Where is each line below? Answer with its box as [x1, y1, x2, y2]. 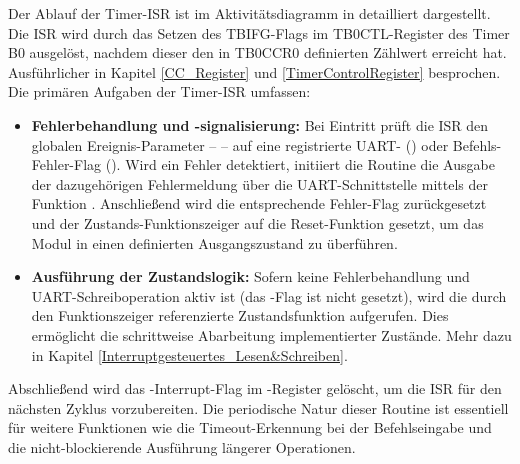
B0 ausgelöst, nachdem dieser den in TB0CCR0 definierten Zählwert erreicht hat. [8, 42, 507, 63]
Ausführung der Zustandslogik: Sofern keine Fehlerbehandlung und [31, 266, 470, 287]
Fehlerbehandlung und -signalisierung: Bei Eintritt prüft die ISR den [31, 114, 489, 135]
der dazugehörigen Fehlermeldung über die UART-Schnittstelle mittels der [31, 173, 488, 194]
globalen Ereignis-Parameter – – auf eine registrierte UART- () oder [31, 134, 449, 155]
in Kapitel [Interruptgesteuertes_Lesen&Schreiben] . [31, 344, 348, 365]
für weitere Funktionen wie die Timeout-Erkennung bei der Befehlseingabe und [8, 417, 492, 438]
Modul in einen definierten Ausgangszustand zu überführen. [31, 232, 398, 253]
